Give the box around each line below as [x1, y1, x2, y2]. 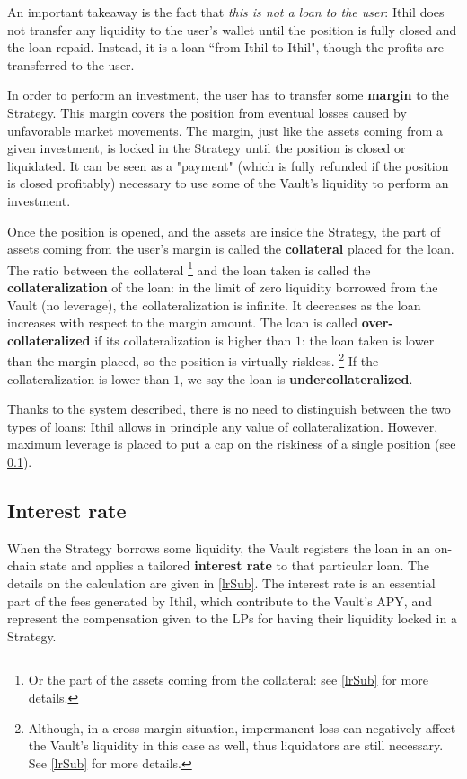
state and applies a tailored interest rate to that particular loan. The [40, 556, 430, 575]
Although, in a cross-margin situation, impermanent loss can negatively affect [28, 718, 456, 737]
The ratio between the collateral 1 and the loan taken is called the [7, 257, 371, 279]
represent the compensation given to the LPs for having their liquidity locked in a [7, 609, 457, 628]
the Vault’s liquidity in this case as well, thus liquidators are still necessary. [28, 736, 444, 755]
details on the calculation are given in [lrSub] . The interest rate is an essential [7, 573, 436, 592]
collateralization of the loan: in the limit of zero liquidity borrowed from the [7, 277, 438, 296]
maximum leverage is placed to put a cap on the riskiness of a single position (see [7, 434, 456, 453]
